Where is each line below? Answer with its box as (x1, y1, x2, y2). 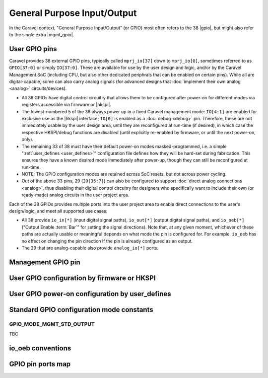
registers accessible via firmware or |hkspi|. (21, 102, 112, 108)
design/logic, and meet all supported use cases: (9, 208, 108, 214)
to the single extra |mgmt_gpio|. (9, 31, 74, 37)
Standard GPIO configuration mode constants (9, 305, 153, 314)
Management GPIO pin (9, 258, 80, 266)
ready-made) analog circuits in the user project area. (21, 192, 130, 198)
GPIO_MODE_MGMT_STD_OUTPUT (9, 320, 95, 327)
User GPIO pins (9, 45, 57, 53)
